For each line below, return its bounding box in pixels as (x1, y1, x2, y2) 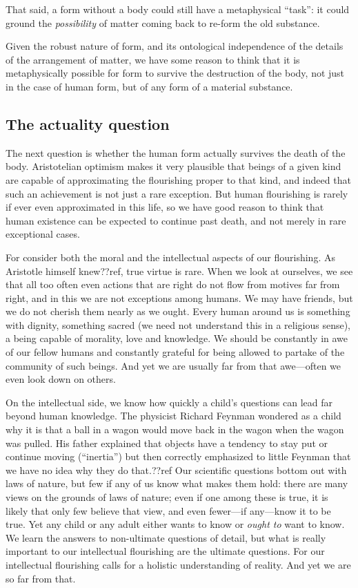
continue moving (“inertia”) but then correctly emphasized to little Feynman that (6, 449, 351, 464)
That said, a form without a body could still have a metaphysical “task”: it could (6, 2, 350, 16)
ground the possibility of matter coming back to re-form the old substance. (6, 15, 320, 30)
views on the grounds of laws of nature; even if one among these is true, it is (6, 490, 328, 504)
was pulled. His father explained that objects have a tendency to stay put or (6, 435, 328, 450)
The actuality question (6, 113, 170, 134)
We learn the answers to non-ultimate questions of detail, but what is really (6, 530, 326, 544)
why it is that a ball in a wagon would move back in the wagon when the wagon (6, 422, 344, 437)
